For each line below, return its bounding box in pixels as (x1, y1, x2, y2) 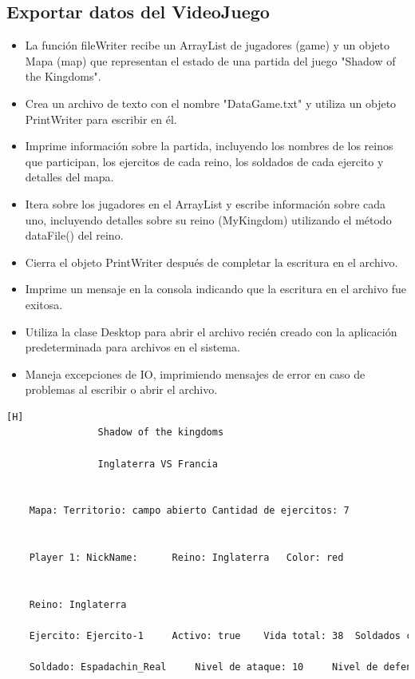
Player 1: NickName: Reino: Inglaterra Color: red (29, 552, 344, 564)
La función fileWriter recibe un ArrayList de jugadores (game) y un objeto (25, 37, 389, 54)
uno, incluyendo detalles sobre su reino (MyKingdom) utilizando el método (25, 211, 392, 228)
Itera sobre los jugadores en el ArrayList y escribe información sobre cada (25, 195, 386, 212)
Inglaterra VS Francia (97, 458, 218, 470)
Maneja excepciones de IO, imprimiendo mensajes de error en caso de (25, 365, 366, 382)
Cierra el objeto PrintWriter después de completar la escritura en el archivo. (25, 253, 398, 270)
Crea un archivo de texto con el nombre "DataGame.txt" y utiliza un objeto (25, 94, 397, 111)
